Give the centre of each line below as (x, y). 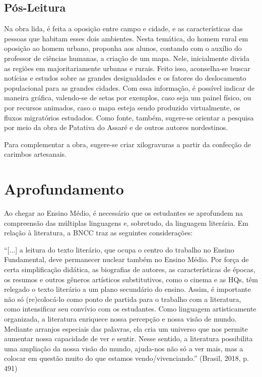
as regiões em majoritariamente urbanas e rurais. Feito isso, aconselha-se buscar (127, 68)
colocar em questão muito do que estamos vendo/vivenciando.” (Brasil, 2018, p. (126, 358)
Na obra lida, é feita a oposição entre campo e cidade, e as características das (123, 28)
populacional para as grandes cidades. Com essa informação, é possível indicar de (129, 87)
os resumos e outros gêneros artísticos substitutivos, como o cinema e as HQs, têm (131, 279)
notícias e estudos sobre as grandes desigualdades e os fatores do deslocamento (125, 78)
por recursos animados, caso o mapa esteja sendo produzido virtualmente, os (122, 107)
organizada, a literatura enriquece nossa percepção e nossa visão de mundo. (120, 318)
